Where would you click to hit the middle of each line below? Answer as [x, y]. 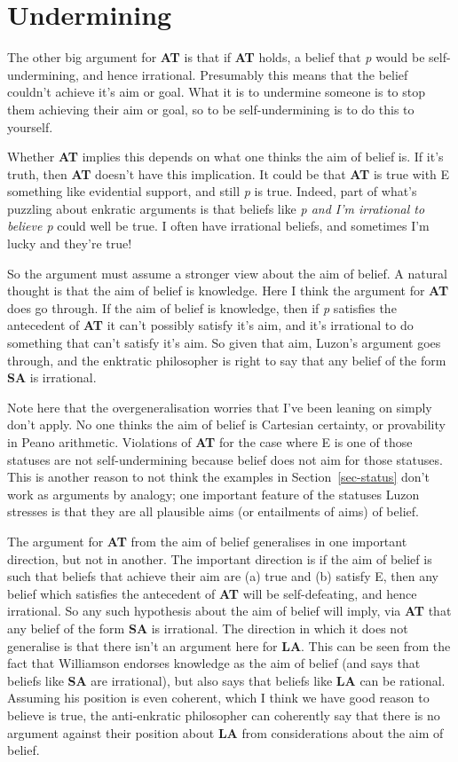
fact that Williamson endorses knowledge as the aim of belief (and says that [214, 663]
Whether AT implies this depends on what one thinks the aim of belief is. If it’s [225, 157]
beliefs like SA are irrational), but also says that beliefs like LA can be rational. [226, 680]
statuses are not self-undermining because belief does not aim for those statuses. [225, 459]
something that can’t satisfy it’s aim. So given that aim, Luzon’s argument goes [224, 343]
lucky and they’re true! [70, 244]
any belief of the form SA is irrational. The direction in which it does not [208, 628]
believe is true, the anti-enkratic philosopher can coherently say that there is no [224, 715]
